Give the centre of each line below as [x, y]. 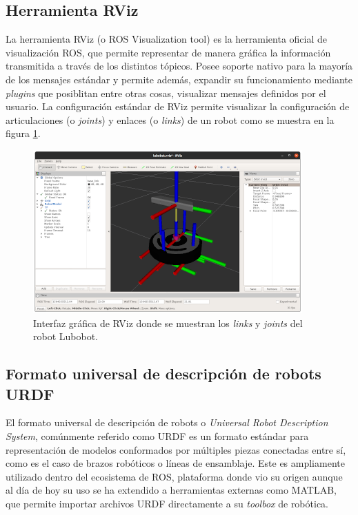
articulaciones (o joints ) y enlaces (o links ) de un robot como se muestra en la [170, 119]
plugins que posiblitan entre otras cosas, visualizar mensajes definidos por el [166, 93]
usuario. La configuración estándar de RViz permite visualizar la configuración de [178, 106]
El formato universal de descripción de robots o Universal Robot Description [167, 422]
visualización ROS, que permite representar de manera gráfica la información [168, 52]
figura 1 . [23, 133]
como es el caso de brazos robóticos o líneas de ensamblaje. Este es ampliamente [175, 463]
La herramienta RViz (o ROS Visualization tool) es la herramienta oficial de [166, 39]
